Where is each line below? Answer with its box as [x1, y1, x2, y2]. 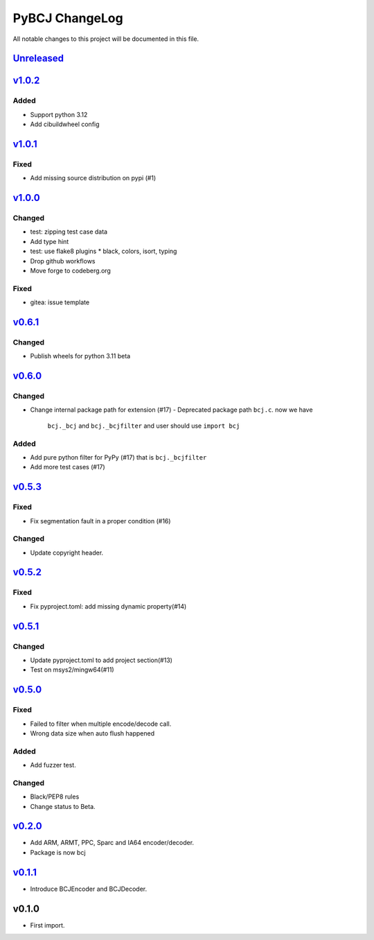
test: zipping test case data [30, 227, 107, 236]
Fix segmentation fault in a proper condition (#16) [30, 516, 171, 525]
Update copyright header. [30, 548, 104, 557]
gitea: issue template [30, 298, 90, 306]
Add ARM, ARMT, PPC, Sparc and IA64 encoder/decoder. [30, 839, 194, 847]
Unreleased [12, 53, 64, 64]
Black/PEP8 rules [30, 792, 80, 801]
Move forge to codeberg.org [30, 266, 111, 275]
